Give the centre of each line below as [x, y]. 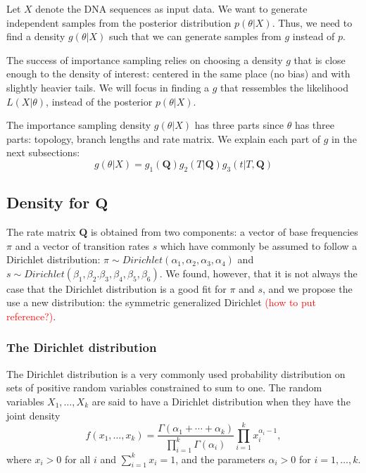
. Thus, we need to [312, 22]
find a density [36, 36]
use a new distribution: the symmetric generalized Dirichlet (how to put [162, 302]
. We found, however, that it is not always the [258, 273]
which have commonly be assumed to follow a [259, 245]
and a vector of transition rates [82, 245]
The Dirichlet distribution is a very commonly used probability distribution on [176, 373]
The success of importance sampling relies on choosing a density [145, 59]
